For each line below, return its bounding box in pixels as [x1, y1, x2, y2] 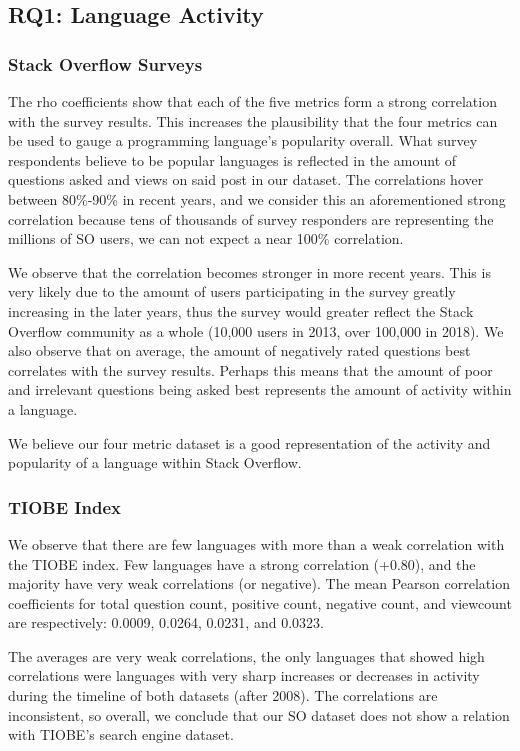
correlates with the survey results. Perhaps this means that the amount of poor [8, 359, 493, 380]
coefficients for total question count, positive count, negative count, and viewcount [8, 592, 512, 613]
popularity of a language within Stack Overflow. [8, 452, 302, 473]
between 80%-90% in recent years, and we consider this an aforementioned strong [8, 188, 506, 209]
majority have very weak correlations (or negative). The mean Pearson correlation [8, 573, 510, 594]
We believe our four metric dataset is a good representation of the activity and [8, 432, 491, 453]
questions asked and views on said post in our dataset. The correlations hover [8, 169, 484, 190]
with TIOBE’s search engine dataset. [8, 724, 234, 745]
